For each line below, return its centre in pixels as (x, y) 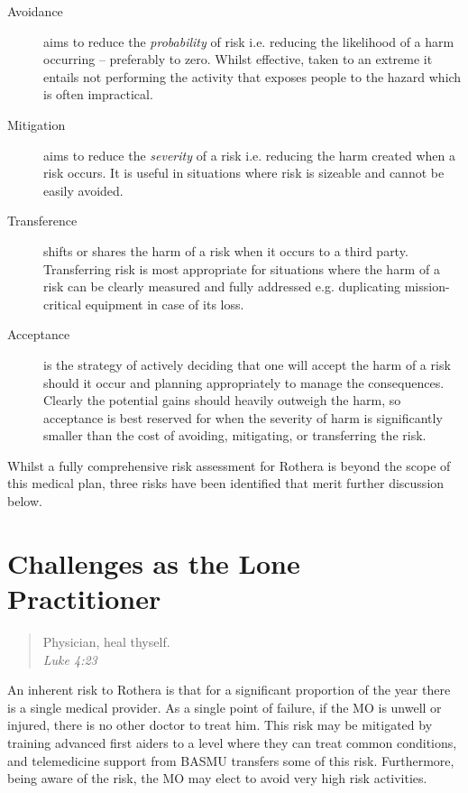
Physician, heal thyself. (106, 641)
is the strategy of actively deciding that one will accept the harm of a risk (247, 364)
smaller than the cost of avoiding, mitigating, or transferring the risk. (235, 435)
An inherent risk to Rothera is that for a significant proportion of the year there (229, 690)
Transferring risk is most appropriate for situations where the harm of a (242, 268)
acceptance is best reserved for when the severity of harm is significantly (243, 417)
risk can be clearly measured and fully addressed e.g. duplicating (222, 286)
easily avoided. (83, 190)
